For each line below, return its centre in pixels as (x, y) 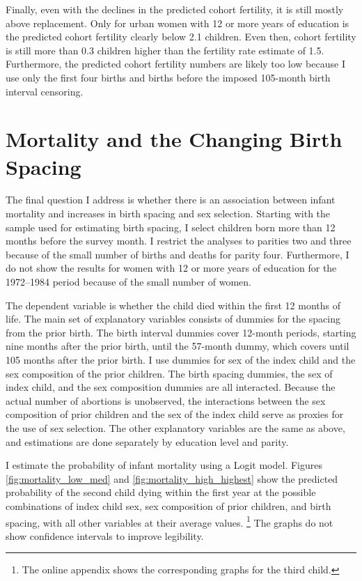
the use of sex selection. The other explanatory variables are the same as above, (175, 427)
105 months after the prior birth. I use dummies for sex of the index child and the (181, 359)
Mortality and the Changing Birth (174, 139)
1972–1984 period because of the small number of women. (128, 282)
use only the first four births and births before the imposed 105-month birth (168, 77)
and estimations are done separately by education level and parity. (147, 441)
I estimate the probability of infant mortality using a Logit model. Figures (164, 465)
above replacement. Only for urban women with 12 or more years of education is (178, 23)
